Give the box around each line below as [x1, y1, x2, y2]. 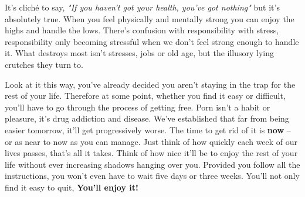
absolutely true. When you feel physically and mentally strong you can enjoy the [5, 12, 294, 25]
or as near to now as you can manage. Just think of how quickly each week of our [5, 135, 298, 147]
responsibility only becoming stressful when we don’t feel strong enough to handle [5, 35, 299, 47]
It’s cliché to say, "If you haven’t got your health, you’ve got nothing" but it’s [5, 1, 280, 13]
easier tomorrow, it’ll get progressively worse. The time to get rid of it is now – [5, 123, 291, 136]
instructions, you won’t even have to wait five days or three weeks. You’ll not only [5, 170, 300, 182]
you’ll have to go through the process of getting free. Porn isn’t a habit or [5, 101, 270, 113]
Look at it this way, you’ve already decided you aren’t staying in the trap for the [5, 78, 296, 90]
